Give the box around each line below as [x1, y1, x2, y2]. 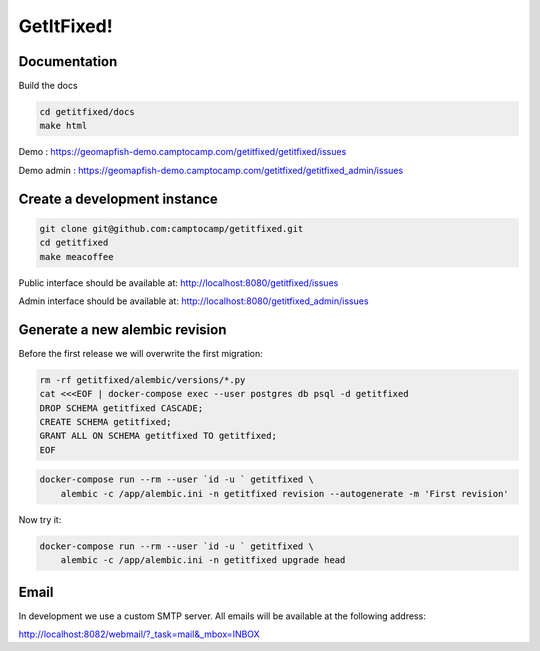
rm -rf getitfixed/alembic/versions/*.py [39, 374, 246, 385]
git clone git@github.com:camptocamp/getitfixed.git [39, 223, 304, 234]
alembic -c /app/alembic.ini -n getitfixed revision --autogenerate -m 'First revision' [60, 488, 509, 499]
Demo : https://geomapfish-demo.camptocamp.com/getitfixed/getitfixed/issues [18, 146, 347, 158]
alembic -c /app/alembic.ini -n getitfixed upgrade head [60, 555, 346, 566]
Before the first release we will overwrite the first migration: [18, 347, 264, 359]
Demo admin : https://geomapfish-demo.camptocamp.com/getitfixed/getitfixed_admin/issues [18, 164, 404, 176]
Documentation [18, 53, 118, 70]
